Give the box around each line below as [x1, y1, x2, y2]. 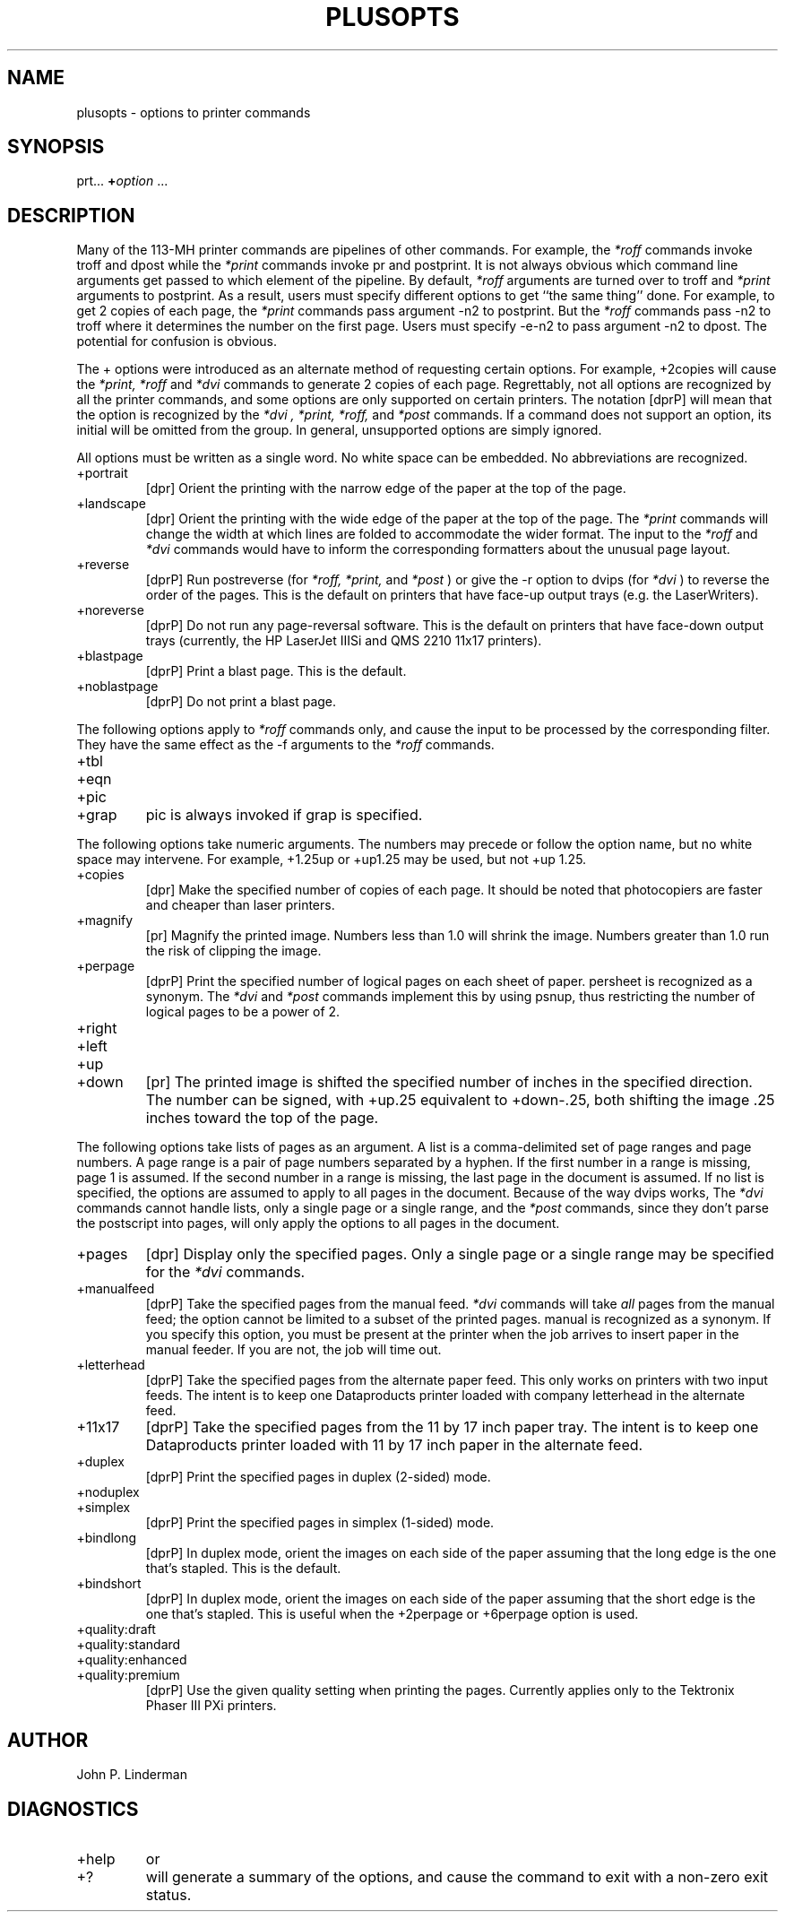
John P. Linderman [76, 1767, 187, 1783]
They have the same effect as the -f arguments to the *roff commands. [76, 737, 495, 753]
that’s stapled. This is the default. [145, 1560, 341, 1577]
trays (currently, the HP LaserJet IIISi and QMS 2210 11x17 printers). [145, 633, 542, 649]
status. [145, 1885, 192, 1904]
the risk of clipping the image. [145, 943, 322, 959]
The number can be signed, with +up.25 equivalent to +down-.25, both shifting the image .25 [145, 1091, 775, 1110]
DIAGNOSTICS [7, 1797, 139, 1820]
